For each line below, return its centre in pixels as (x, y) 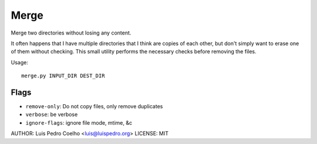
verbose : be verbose (52, 115)
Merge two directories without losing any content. (71, 33)
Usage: (20, 62)
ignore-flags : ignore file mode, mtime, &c (79, 122)
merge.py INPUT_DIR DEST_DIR (63, 76)
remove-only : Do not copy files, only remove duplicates (94, 107)
